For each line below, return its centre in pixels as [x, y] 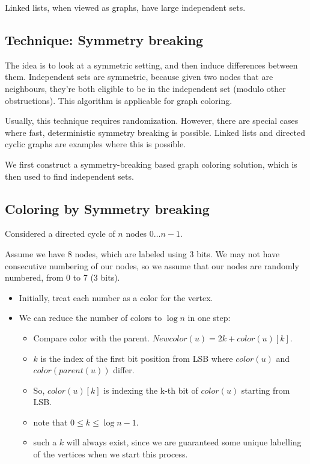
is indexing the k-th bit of [151, 390]
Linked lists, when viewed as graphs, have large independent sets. [125, 7]
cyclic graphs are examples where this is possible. [96, 144]
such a [45, 442]
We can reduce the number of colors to [90, 318]
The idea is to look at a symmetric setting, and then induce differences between [151, 65]
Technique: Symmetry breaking [104, 39]
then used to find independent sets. [69, 176]
